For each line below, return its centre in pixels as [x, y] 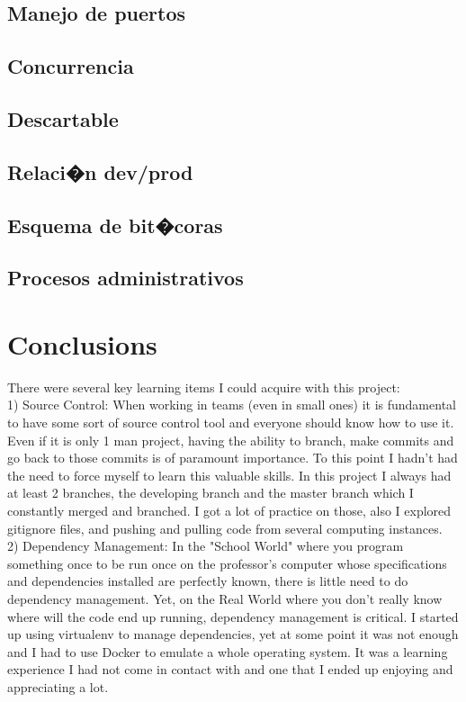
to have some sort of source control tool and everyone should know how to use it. [231, 422]
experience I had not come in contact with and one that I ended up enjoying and [230, 669]
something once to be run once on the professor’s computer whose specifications [227, 563]
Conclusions [82, 343]
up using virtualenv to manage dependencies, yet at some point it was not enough [233, 634]
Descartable [63, 118]
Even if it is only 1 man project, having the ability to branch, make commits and [231, 440]
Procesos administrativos [125, 278]
